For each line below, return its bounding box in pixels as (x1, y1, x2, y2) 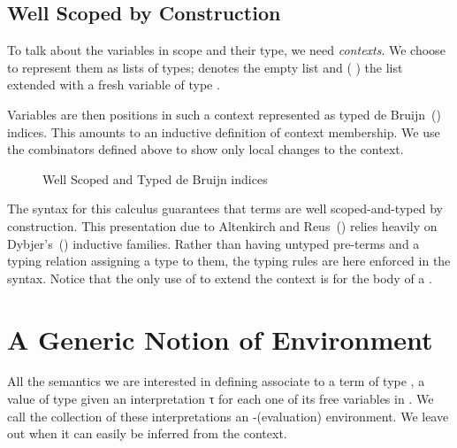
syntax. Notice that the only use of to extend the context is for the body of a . (7, 268, 432, 287)
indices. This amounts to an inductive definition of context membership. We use (7, 122, 440, 141)
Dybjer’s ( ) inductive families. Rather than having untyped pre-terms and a (7, 234, 420, 252)
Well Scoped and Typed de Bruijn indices (42, 169, 268, 188)
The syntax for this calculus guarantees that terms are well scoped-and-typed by (7, 199, 443, 218)
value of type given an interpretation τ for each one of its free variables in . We (7, 390, 434, 408)
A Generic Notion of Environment (7, 321, 433, 357)
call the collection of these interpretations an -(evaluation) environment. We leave (7, 406, 449, 425)
